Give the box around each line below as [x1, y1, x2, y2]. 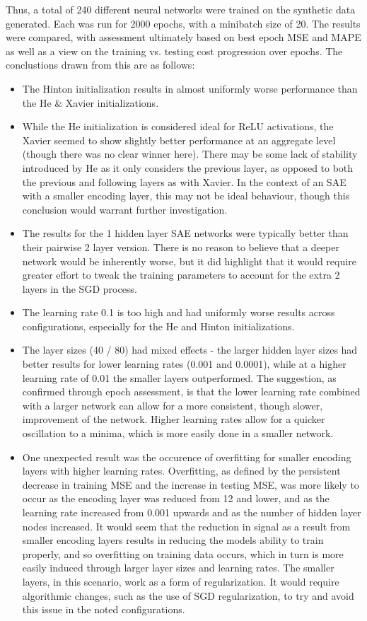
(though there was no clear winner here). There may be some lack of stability [22, 146, 358, 161]
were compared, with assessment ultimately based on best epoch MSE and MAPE [6, 30, 361, 45]
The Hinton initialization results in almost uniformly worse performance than [22, 81, 358, 95]
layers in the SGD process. [22, 281, 137, 296]
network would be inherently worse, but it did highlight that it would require [22, 253, 356, 268]
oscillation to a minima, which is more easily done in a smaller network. [22, 426, 334, 441]
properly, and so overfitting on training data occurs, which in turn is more [22, 546, 344, 561]
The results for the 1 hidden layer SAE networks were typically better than [22, 226, 349, 240]
